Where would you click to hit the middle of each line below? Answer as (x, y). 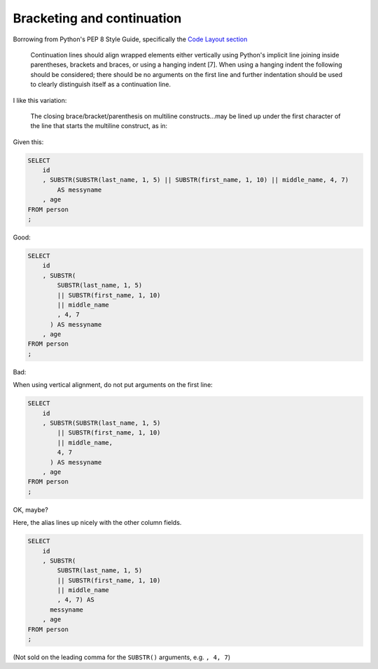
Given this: (28, 142)
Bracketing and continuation (97, 18)
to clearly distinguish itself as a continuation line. (101, 85)
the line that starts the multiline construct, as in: (99, 126)
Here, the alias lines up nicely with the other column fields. (97, 523)
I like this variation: (40, 100)
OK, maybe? (30, 509)
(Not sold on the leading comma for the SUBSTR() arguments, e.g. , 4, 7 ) (122, 657)
